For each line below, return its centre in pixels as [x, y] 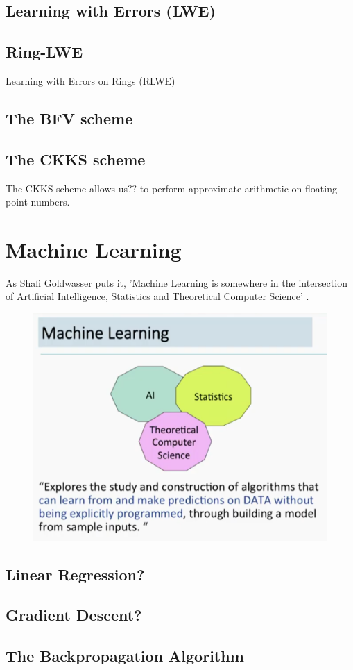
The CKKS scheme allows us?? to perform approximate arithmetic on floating [171, 188]
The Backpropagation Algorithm [125, 656]
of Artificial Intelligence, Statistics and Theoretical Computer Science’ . [157, 296]
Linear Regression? [75, 574]
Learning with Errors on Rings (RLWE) [91, 80]
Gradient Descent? [74, 615]
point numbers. [38, 202]
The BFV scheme [69, 118]
